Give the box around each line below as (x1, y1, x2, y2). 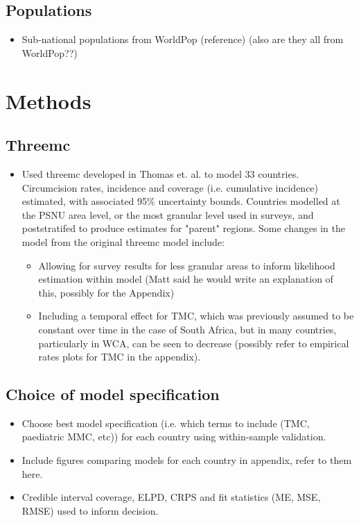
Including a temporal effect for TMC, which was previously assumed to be (38, 308, 354, 323)
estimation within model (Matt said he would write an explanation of (38, 272, 333, 286)
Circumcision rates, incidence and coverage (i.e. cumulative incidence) (21, 180, 319, 194)
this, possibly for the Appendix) (38, 285, 175, 299)
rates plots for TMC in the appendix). (38, 349, 201, 364)
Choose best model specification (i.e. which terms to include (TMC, (21, 415, 310, 430)
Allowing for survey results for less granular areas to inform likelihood (38, 258, 335, 272)
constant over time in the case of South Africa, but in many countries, (38, 322, 337, 336)
